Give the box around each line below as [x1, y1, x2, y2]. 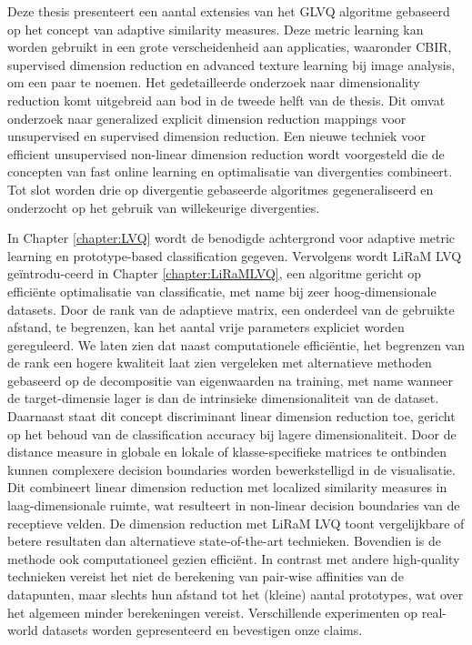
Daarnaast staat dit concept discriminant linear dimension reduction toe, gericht [7, 407, 456, 426]
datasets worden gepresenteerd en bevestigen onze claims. [42, 620, 363, 640]
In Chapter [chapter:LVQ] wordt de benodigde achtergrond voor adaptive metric [7, 228, 456, 247]
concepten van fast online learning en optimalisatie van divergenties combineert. [7, 162, 453, 181]
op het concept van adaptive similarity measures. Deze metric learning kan [7, 19, 424, 38]
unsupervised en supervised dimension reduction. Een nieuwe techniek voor [7, 126, 427, 146]
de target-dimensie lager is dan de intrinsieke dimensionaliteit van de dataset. [7, 388, 439, 408]
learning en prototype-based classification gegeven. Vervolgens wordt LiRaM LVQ [7, 246, 462, 265]
